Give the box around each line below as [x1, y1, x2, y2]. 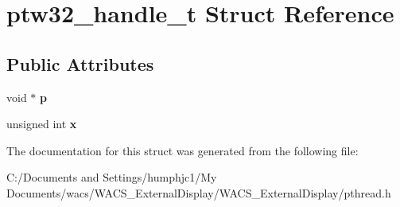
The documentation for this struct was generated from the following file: [6, 142, 359, 158]
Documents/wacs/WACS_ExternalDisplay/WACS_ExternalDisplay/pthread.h [6, 184, 391, 201]
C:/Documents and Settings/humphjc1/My [6, 169, 217, 186]
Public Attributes [6, 51, 154, 76]
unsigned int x [6, 115, 77, 132]
